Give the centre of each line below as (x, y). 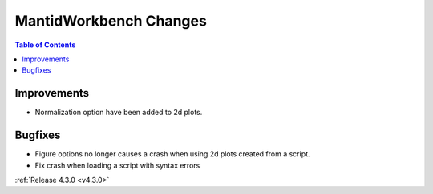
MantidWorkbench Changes (111, 21)
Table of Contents (45, 45)
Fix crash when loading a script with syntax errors (117, 165)
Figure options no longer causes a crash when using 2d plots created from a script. (172, 154)
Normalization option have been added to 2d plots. (119, 113)
